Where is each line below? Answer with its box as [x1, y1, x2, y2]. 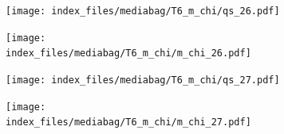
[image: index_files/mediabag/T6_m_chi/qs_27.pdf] [6, 74, 280, 86]
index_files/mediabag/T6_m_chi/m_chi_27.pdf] [6, 117, 251, 128]
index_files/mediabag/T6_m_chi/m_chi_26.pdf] [6, 48, 251, 59]
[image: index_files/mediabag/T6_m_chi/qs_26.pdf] [6, 6, 280, 17]
